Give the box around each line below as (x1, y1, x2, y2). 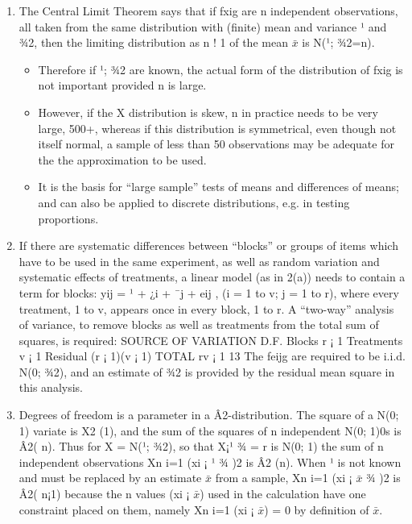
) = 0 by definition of (264, 501, 369, 518)
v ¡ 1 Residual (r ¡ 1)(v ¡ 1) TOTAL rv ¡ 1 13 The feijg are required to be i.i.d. (19, 347, 406, 364)
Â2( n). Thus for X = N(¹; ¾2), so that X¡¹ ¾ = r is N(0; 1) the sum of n (19, 438, 384, 455)
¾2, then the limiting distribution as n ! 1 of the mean (19, 34, 288, 51)
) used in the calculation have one (200, 485, 366, 502)
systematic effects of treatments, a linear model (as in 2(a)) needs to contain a (19, 268, 406, 285)
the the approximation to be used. (38, 151, 207, 168)
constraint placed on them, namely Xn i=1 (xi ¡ (19, 501, 254, 518)
